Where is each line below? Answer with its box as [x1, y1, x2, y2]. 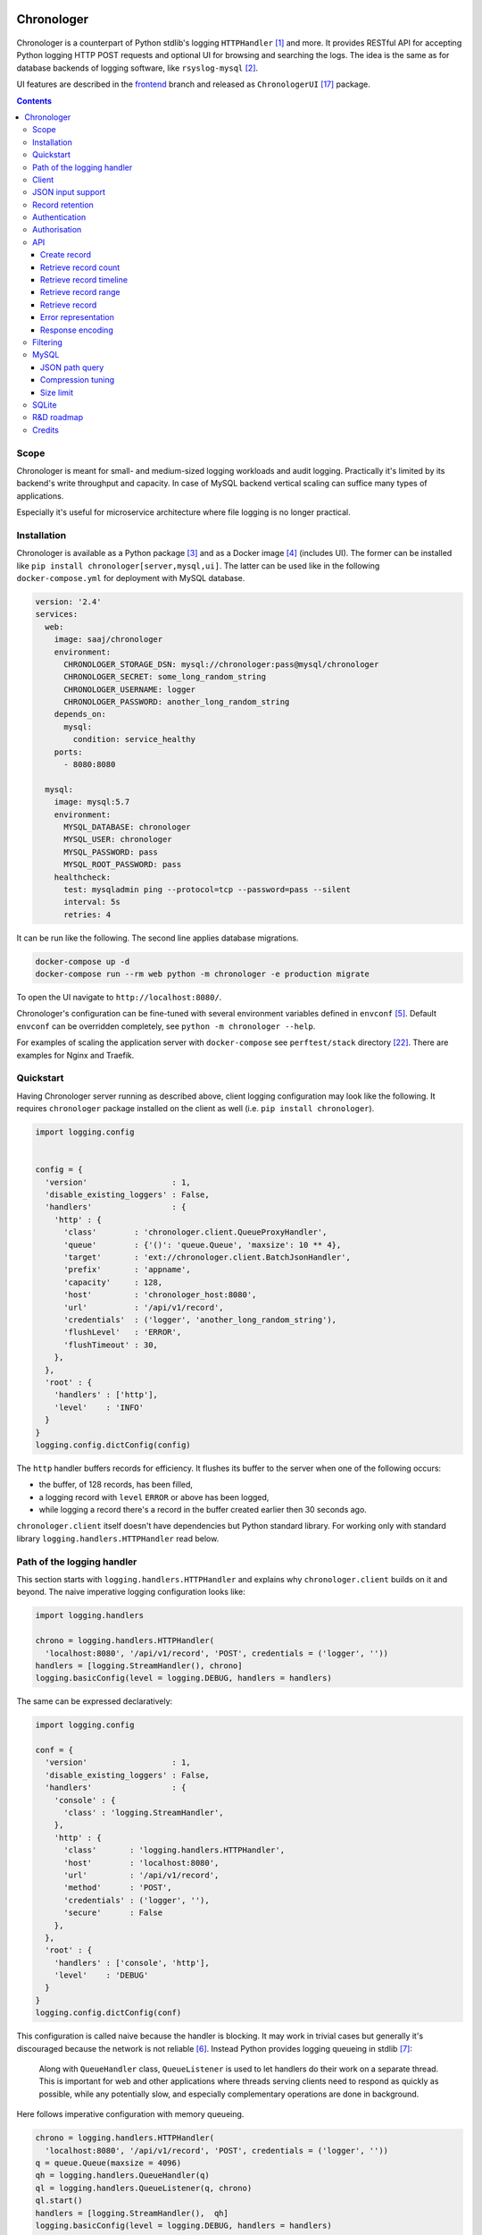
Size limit [40, 387, 74, 398]
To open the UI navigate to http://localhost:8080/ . [16, 992, 222, 1003]
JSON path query [40, 362, 104, 373]
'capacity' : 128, [63, 1277, 163, 1287]
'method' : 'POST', [63, 1883, 173, 1893]
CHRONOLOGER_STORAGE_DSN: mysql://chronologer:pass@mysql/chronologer [63, 659, 379, 670]
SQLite [32, 399, 57, 410]
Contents [16, 95, 53, 106]
